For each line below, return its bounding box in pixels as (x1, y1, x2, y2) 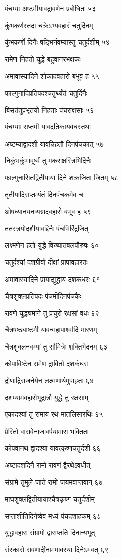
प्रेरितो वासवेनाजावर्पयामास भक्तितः (5, 426, 89, 436)
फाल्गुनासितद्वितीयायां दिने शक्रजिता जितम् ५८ (5, 172, 119, 182)
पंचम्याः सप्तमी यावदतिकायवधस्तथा (5, 121, 91, 132)
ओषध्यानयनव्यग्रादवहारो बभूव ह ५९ (5, 206, 91, 217)
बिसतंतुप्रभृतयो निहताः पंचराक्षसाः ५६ (5, 104, 94, 115)
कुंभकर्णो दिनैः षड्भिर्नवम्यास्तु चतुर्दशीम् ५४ (5, 37, 110, 47)
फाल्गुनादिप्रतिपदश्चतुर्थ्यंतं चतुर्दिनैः (5, 87, 88, 98)
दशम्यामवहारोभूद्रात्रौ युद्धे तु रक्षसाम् (5, 392, 88, 402)
